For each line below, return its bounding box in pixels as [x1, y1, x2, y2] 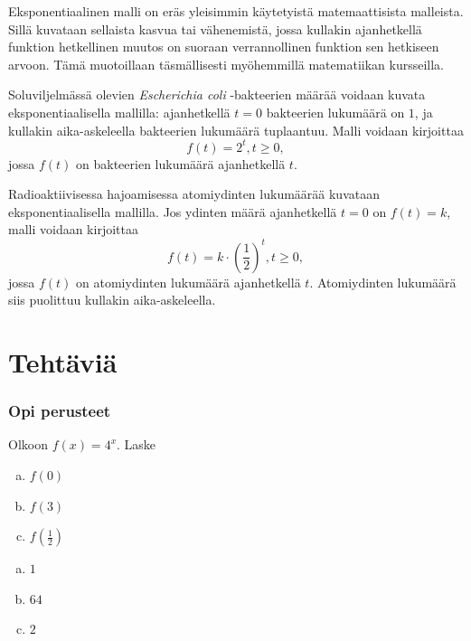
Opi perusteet [8, 400, 111, 422]
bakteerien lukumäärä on [266, 102, 405, 121]
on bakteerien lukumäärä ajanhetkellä [76, 154, 286, 173]
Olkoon [8, 435, 48, 454]
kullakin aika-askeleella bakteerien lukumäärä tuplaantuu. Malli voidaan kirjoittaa [8, 120, 464, 139]
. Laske [117, 435, 156, 454]
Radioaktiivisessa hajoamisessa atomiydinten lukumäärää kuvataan [8, 184, 380, 203]
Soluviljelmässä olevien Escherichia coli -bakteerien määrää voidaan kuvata [8, 85, 426, 104]
